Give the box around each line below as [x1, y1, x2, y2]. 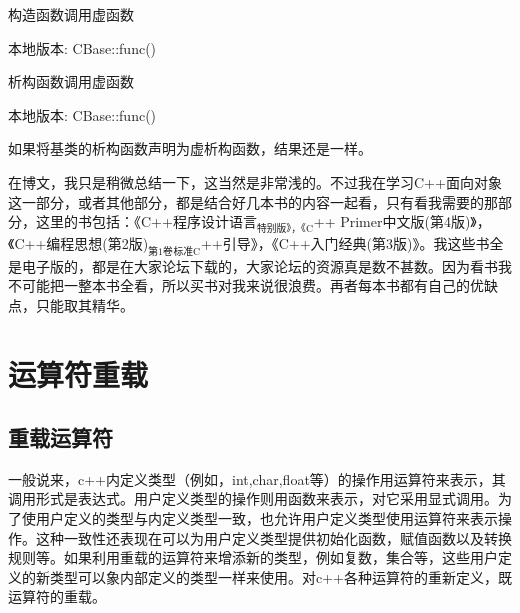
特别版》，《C [256, 224, 313, 235]
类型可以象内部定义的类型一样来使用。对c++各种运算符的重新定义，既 [49, 566, 512, 587]
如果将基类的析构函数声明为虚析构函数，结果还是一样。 [8, 138, 372, 159]
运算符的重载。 [8, 586, 106, 607]
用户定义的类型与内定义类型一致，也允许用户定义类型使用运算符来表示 [35, 508, 498, 529]
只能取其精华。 [35, 294, 134, 315]
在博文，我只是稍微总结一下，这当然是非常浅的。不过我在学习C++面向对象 [8, 171, 502, 192]
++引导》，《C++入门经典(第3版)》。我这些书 [200, 233, 490, 254]
